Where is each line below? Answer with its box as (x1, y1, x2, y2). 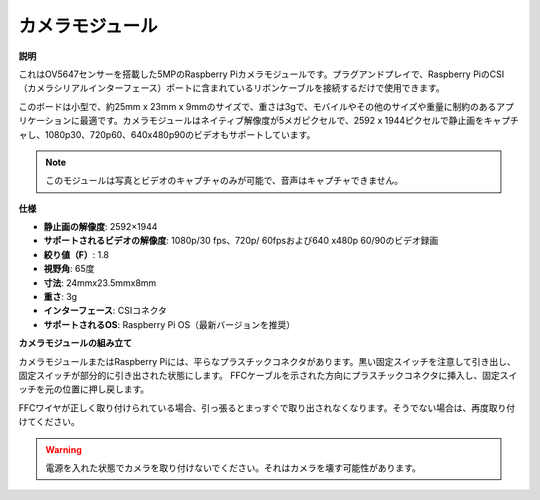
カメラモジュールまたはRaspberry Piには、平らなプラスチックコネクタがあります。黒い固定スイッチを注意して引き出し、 (18, 355, 516, 367)
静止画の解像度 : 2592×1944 (43, 221, 158, 233)
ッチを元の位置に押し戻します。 (18, 383, 150, 395)
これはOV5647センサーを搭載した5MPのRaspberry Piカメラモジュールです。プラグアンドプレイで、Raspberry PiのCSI (18, 68, 505, 80)
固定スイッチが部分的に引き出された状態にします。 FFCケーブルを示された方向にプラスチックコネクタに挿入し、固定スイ (18, 369, 518, 381)
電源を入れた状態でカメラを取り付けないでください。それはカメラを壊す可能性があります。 (45, 461, 422, 474)
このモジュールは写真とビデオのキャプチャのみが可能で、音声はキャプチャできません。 (45, 175, 404, 187)
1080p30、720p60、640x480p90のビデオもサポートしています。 (44, 128, 316, 140)
